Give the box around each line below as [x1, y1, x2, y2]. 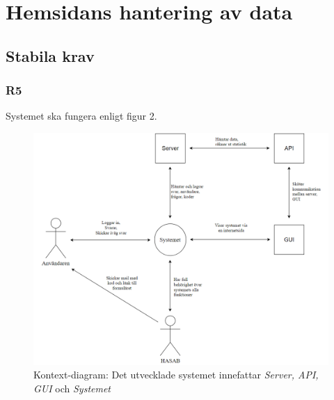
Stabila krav [6, 45, 95, 66]
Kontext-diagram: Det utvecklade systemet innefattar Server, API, [33, 367, 319, 382]
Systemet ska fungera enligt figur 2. [6, 109, 157, 123]
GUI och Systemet [33, 381, 111, 395]
